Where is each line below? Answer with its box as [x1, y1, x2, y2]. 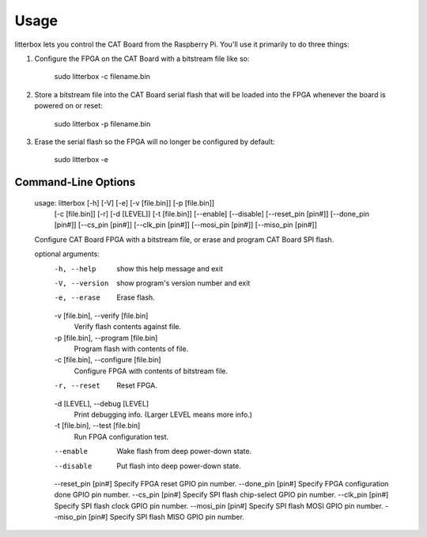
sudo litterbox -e [54, 155, 108, 165]
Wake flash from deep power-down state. [116, 447, 252, 456]
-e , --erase [54, 293, 100, 302]
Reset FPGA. [116, 380, 158, 391]
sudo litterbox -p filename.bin [54, 119, 151, 128]
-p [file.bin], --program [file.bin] [54, 333, 158, 342]
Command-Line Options [14, 176, 136, 189]
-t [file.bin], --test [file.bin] [54, 421, 141, 430]
